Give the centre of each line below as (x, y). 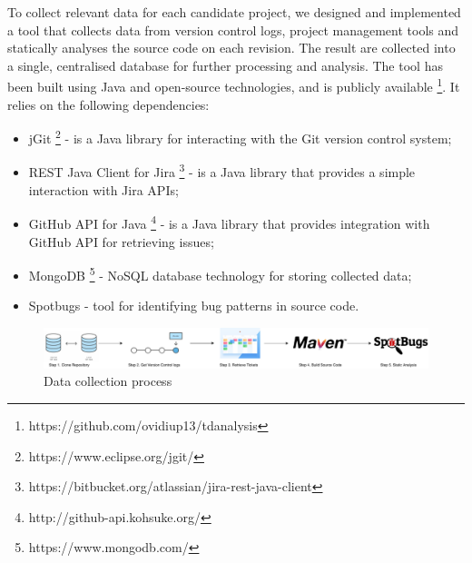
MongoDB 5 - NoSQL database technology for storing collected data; (220, 274)
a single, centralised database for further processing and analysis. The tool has (225, 65)
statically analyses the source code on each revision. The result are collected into (231, 48)
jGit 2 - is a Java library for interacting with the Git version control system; (240, 137)
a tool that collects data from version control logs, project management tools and (233, 30)
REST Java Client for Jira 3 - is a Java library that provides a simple (222, 171)
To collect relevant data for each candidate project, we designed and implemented (234, 12)
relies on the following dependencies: (108, 104)
